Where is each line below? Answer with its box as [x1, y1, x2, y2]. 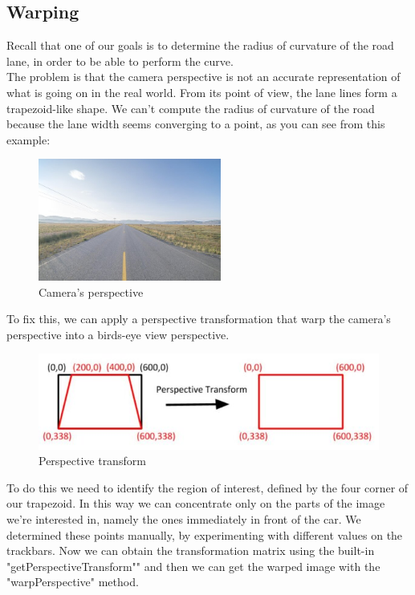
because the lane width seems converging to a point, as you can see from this [6, 115, 385, 132]
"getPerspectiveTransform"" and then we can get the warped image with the [6, 557, 380, 574]
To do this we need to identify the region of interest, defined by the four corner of [6, 479, 409, 496]
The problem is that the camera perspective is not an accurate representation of [6, 68, 401, 85]
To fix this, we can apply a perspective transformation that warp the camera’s [6, 310, 391, 327]
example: [6, 131, 51, 148]
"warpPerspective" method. [6, 573, 139, 590]
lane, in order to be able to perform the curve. [6, 52, 234, 69]
